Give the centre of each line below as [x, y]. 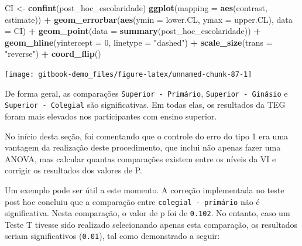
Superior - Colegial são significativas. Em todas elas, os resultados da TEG [145, 105]
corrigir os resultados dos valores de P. [73, 170]
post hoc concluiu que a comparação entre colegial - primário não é [132, 201]
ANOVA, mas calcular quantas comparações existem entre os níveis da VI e [140, 158]
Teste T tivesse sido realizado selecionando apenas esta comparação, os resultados [151, 224]
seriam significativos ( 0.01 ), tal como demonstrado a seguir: [112, 236]
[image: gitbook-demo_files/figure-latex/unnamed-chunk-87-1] [128, 74]
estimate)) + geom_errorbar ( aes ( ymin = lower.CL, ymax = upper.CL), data [149, 19]
